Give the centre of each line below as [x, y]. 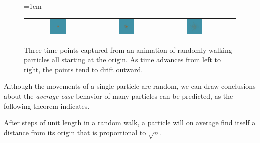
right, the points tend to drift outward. [84, 69]
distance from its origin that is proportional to [75, 132]
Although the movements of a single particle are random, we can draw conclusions [130, 86]
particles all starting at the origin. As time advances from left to [123, 60]
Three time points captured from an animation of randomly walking [128, 50]
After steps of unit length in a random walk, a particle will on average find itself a [130, 122]
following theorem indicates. [47, 105]
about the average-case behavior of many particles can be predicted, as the [119, 96]
